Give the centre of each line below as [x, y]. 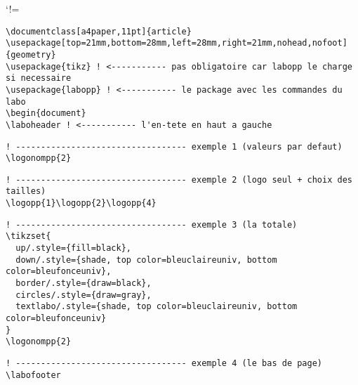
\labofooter [33, 375]
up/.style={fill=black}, [73, 248]
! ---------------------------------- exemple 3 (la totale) [152, 224]
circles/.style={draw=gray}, [84, 295]
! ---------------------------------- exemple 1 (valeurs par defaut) [174, 146]
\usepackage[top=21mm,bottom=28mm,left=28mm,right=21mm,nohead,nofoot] [177, 43]
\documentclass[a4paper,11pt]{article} [99, 31]
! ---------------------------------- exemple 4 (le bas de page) [164, 363]
